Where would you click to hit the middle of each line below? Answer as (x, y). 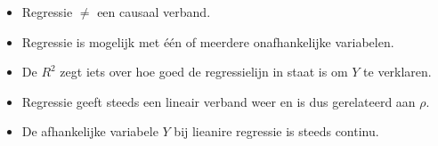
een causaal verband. (154, 12)
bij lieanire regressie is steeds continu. (276, 131)
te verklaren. (397, 72)
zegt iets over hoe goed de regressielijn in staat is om (204, 72)
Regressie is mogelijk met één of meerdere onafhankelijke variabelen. (208, 41)
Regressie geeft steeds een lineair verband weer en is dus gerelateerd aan (219, 101)
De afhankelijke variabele (90, 131)
